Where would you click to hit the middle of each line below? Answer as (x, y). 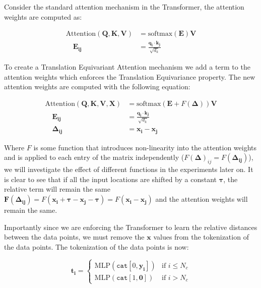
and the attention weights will (202, 199)
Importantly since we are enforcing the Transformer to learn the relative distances (131, 227)
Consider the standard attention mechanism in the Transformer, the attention (124, 7)
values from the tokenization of (201, 237)
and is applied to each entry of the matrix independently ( (94, 157)
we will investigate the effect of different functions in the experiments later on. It (129, 169)
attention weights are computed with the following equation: (97, 87)
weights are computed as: (43, 16)
